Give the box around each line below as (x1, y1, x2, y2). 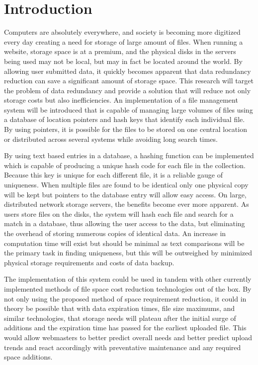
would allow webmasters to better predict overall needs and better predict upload (4, 332, 253, 342)
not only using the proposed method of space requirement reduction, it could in (4, 293, 247, 304)
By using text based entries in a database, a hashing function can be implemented (4, 150, 254, 161)
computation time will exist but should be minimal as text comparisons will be (4, 238, 245, 248)
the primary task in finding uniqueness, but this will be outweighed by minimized (4, 247, 252, 258)
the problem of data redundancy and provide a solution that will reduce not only (4, 85, 251, 95)
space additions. (4, 352, 53, 362)
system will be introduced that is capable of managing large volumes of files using (4, 104, 253, 115)
